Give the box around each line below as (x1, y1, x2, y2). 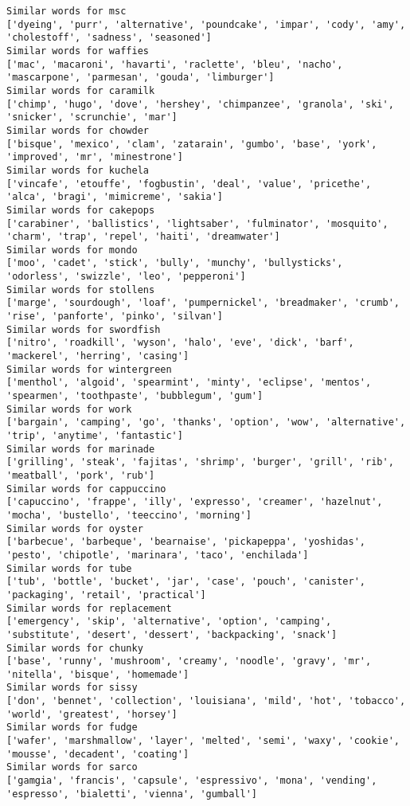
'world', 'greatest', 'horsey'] (6, 708, 178, 720)
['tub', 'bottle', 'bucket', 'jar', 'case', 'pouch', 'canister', (6, 576, 366, 588)
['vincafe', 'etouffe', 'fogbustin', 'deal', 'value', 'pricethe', (6, 178, 372, 190)
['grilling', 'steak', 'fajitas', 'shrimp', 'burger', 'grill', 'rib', (6, 456, 394, 468)
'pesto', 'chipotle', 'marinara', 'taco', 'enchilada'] (6, 549, 309, 561)
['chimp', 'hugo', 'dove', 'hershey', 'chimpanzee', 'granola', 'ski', (6, 98, 394, 110)
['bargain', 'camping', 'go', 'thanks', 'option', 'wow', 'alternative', (6, 417, 406, 428)
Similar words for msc (6, 6, 127, 17)
